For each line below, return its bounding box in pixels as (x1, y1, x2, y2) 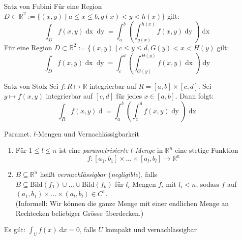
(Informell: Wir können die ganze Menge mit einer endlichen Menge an (15, 198, 229, 208)
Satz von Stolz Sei (4, 81, 59, 91)
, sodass (196, 178, 219, 189)
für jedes (116, 90, 142, 101)
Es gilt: (4, 224, 26, 235)
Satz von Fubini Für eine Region (4, 1, 102, 11)
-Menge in (132, 145, 163, 155)
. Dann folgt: (175, 90, 214, 101)
